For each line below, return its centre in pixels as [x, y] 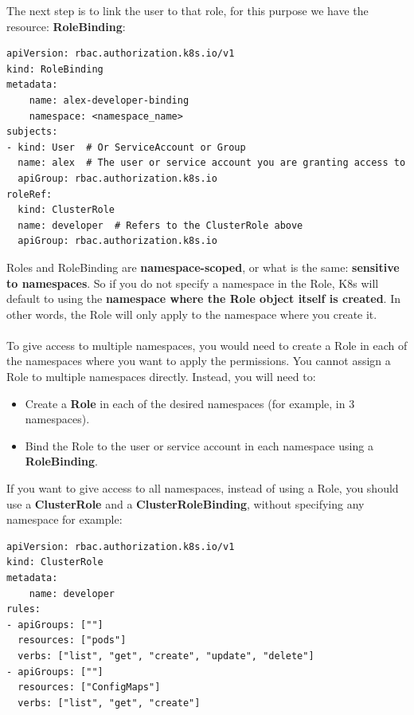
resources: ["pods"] [72, 640]
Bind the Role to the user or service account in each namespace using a [199, 445]
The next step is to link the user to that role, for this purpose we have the [187, 10]
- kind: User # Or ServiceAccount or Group [126, 147]
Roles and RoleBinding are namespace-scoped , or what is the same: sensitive [203, 267]
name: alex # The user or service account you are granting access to [212, 163]
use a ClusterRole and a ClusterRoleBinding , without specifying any [186, 503]
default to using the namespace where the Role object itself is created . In [203, 299]
